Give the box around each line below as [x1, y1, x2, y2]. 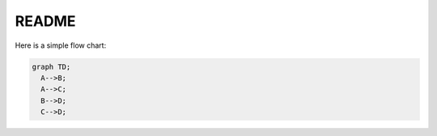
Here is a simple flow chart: [15, 40, 107, 50]
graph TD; [32, 62, 71, 71]
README [15, 12, 76, 30]
